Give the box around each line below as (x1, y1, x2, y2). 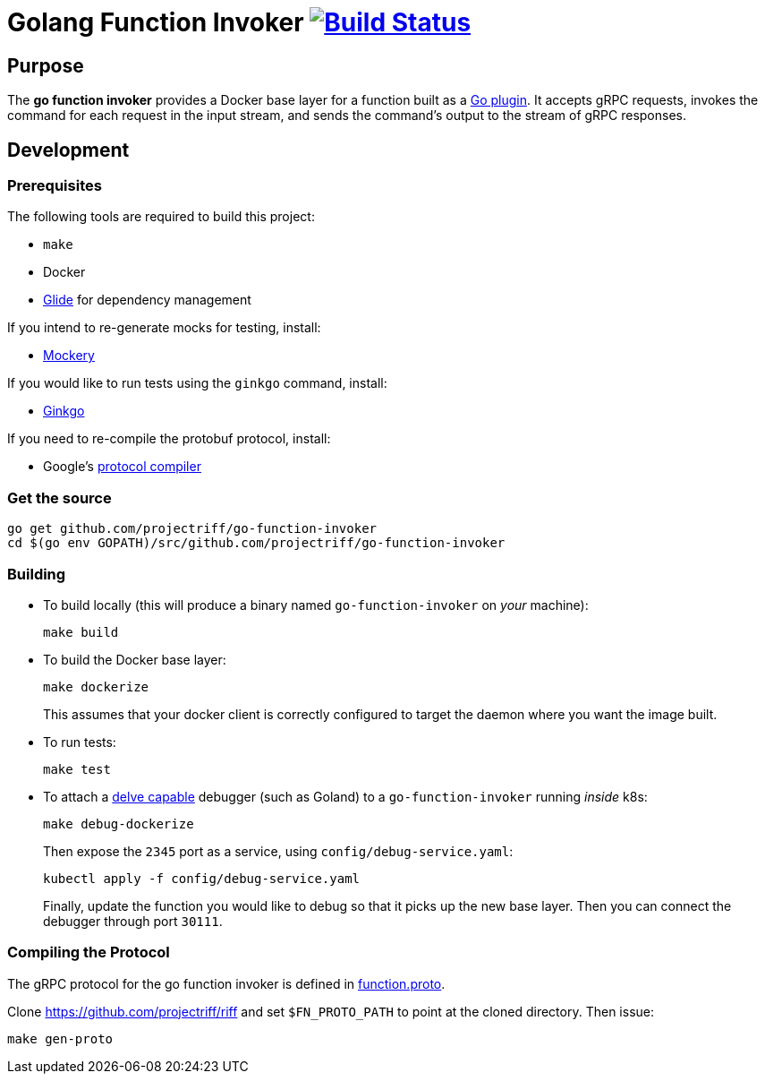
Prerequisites (7, 176, 102, 195)
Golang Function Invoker (7, 7, 304, 38)
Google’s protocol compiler (43, 459, 201, 475)
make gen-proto (7, 1031, 114, 1046)
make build (43, 624, 119, 639)
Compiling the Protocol (7, 943, 170, 962)
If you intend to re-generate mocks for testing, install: (7, 320, 321, 336)
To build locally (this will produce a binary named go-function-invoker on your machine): (43, 596, 589, 613)
